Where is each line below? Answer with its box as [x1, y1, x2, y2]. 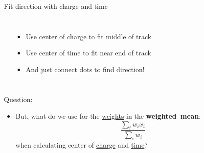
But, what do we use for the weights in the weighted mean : [15, 110, 201, 121]
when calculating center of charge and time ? [15, 140, 148, 150]
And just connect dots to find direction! [25, 64, 145, 74]
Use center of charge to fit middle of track [25, 31, 152, 41]
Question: [4, 94, 33, 104]
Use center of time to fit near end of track [25, 48, 151, 58]
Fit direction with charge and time [4, 1, 108, 11]
